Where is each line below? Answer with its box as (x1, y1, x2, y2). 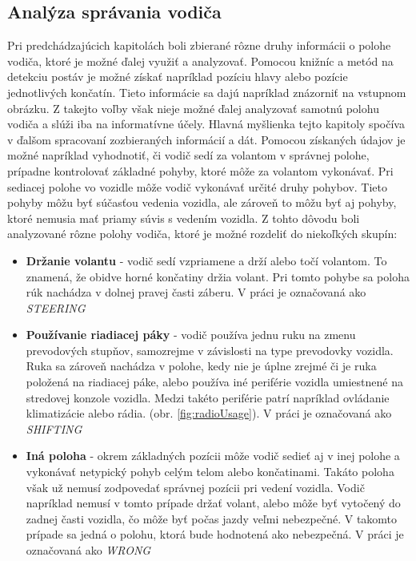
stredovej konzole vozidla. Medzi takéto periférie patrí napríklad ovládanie (26, 389, 390, 406)
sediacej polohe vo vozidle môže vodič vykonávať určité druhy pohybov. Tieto (7, 178, 387, 195)
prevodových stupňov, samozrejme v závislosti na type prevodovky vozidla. (26, 341, 394, 358)
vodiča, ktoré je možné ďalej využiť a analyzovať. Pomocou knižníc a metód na (7, 52, 394, 69)
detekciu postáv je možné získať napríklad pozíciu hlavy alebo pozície (7, 68, 348, 85)
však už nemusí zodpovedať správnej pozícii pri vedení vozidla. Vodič (26, 478, 365, 495)
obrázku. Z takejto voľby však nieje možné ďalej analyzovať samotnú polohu (7, 99, 379, 116)
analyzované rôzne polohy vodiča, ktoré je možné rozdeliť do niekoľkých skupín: (7, 225, 398, 242)
